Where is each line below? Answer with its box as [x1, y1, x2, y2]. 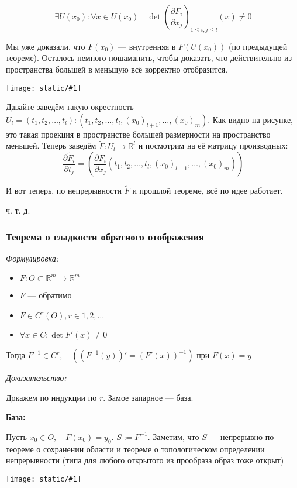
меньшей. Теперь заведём [6, 139, 96, 152]
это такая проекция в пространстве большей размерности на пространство [6, 128, 271, 140]
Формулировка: [6, 252, 59, 264]
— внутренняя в [118, 40, 176, 52]
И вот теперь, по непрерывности [6, 184, 122, 197]
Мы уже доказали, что [6, 40, 85, 52]
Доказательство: [6, 372, 67, 384]
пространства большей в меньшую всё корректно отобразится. [6, 63, 228, 75]
